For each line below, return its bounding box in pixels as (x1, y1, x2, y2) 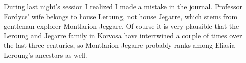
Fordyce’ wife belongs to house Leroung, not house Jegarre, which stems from (4, 11, 238, 21)
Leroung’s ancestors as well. (4, 49, 87, 60)
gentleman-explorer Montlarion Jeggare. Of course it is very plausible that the (4, 21, 239, 31)
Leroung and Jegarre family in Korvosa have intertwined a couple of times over (4, 30, 242, 40)
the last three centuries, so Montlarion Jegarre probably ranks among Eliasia (4, 40, 235, 50)
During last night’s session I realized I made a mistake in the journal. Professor (4, 1, 242, 11)
